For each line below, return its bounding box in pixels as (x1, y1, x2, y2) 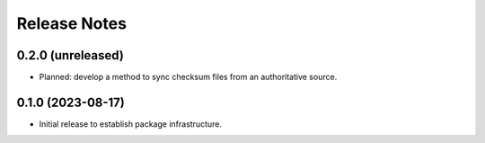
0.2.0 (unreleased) (16, 48, 125, 63)
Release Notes (16, 13, 128, 33)
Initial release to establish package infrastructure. (39, 118, 223, 130)
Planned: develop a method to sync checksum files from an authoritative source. (39, 72, 338, 83)
